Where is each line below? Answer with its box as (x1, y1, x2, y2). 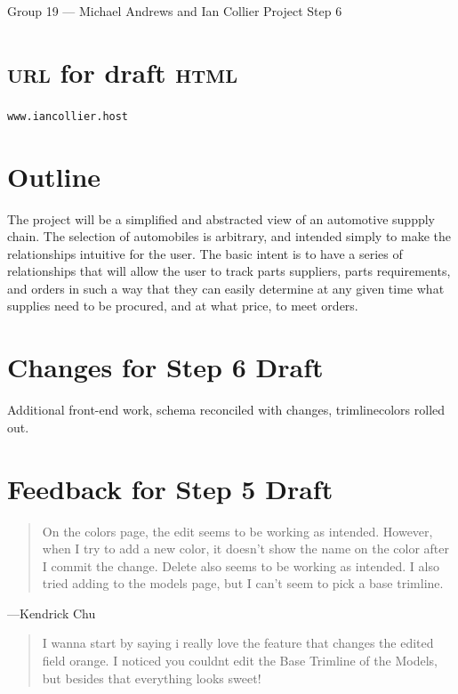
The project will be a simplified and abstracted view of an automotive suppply (7, 209, 435, 228)
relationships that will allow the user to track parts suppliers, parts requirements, (7, 262, 451, 280)
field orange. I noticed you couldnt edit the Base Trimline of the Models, (42, 651, 438, 670)
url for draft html (7, 53, 238, 90)
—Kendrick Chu (7, 603, 96, 622)
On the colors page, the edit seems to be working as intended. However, (42, 521, 433, 540)
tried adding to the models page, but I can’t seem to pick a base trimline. (42, 574, 444, 593)
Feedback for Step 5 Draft (7, 470, 333, 506)
